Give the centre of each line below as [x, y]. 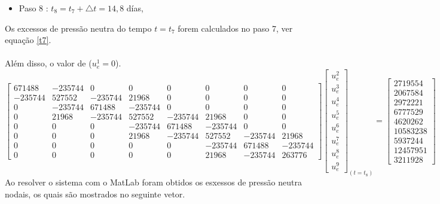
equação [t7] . [28, 40]
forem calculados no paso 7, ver [235, 28]
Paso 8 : [33, 8]
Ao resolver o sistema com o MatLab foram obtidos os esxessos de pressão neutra [153, 182]
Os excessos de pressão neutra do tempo [78, 28]
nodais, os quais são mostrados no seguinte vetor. [95, 194]
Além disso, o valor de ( [48, 63]
